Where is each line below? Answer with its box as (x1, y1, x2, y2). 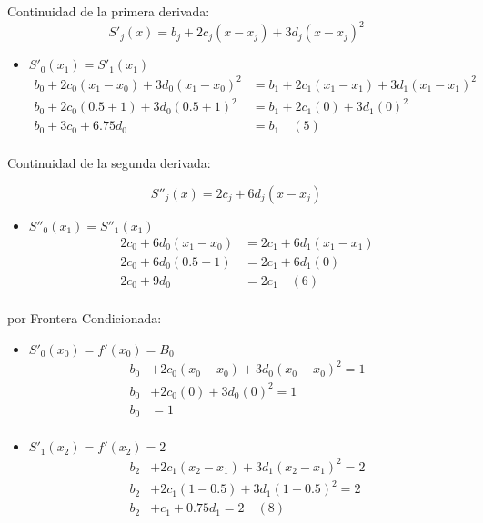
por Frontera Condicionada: (7, 308, 162, 327)
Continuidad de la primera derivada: (7, 2, 210, 20)
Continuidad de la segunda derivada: (7, 153, 211, 173)
